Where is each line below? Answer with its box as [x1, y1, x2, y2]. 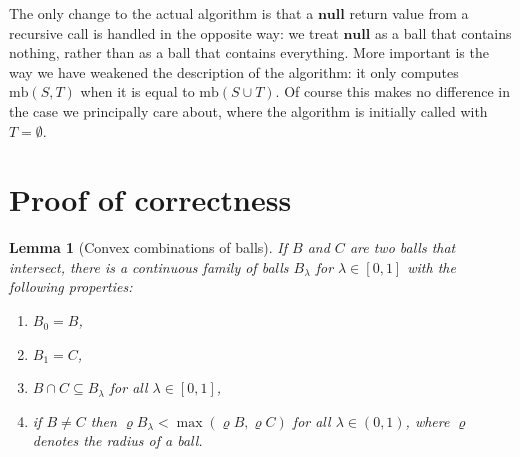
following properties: [9, 276, 133, 297]
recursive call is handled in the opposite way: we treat [9, 22, 339, 43]
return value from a [349, 3, 469, 23]
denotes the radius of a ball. [32, 430, 203, 451]
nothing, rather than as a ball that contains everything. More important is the [9, 42, 489, 63]
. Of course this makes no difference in [275, 81, 510, 102]
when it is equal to [80, 81, 195, 102]
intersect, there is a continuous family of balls [9, 256, 289, 277]
